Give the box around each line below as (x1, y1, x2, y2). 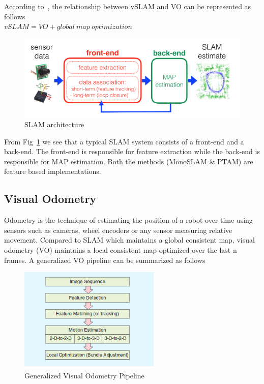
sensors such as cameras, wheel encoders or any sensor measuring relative (4, 224, 232, 235)
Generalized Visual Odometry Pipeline (24, 370, 144, 380)
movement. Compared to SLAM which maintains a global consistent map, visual (4, 234, 255, 245)
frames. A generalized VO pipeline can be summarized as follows (4, 254, 206, 265)
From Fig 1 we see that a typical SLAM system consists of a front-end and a (4, 136, 244, 146)
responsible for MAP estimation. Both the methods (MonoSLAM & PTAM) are (4, 156, 253, 166)
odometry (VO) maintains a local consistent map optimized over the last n (4, 245, 237, 255)
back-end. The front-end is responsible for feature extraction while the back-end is (4, 146, 260, 157)
